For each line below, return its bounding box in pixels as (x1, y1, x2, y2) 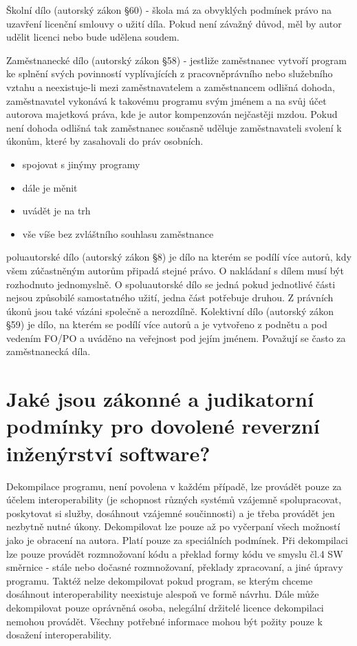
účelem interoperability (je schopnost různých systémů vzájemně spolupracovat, (6, 492, 342, 507)
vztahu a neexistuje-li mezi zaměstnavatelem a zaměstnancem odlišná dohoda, (6, 79, 335, 94)
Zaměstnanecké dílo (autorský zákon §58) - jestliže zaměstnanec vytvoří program (6, 52, 347, 67)
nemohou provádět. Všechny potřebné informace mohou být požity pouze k (6, 614, 323, 628)
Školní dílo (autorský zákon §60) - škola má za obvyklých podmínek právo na (6, 3, 332, 17)
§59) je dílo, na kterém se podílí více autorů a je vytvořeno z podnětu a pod (6, 317, 327, 332)
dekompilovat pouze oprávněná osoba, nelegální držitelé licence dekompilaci (6, 600, 324, 614)
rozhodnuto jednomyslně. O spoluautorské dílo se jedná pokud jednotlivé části (6, 276, 336, 291)
